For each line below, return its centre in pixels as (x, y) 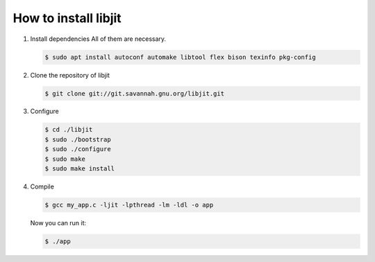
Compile (42, 186)
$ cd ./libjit (69, 130)
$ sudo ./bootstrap (78, 139)
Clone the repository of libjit (70, 75)
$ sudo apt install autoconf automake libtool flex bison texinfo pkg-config (180, 57)
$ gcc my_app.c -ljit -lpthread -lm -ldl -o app (129, 205)
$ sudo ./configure (78, 149)
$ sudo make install (80, 169)
